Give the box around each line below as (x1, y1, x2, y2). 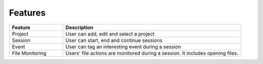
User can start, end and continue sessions (65, 37, 163, 43)
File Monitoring (12, 49, 47, 56)
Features (9, 7, 46, 18)
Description (65, 24, 94, 31)
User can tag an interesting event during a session (65, 43, 181, 50)
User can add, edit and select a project (65, 30, 155, 37)
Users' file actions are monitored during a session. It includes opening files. (65, 49, 239, 56)
